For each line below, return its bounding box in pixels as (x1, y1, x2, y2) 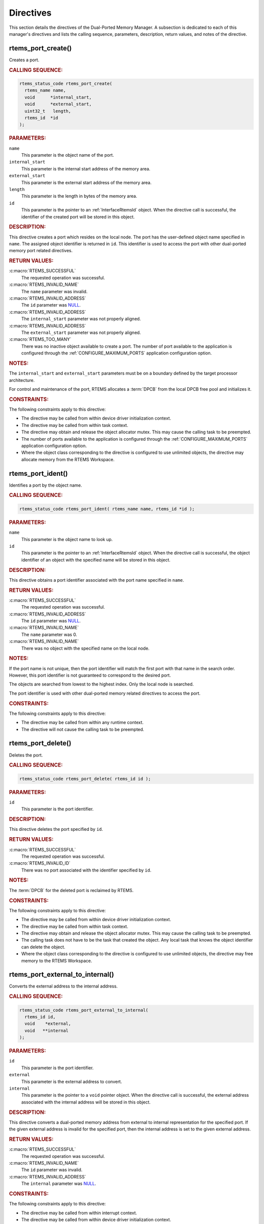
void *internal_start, (24, 94, 92, 100)
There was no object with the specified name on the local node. (21, 645, 150, 651)
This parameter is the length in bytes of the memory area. (21, 193, 137, 199)
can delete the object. (21, 944, 66, 950)
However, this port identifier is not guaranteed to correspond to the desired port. (9, 672, 171, 678)
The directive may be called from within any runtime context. (21, 720, 144, 726)
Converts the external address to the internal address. (9, 983, 118, 989)
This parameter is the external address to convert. (21, 1079, 122, 1084)
